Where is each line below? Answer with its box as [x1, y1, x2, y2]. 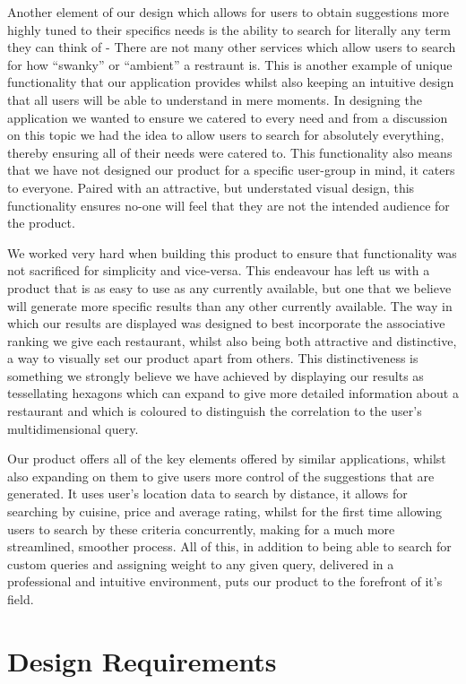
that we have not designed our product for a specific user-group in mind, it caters [7, 160, 455, 179]
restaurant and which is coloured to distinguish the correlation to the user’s [7, 402, 422, 420]
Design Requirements [7, 642, 277, 679]
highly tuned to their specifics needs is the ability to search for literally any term [7, 20, 451, 39]
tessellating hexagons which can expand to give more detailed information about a [7, 384, 459, 403]
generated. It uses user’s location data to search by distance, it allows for [7, 484, 408, 503]
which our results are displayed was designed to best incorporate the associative [7, 314, 445, 333]
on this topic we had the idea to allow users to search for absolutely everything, [7, 126, 444, 144]
